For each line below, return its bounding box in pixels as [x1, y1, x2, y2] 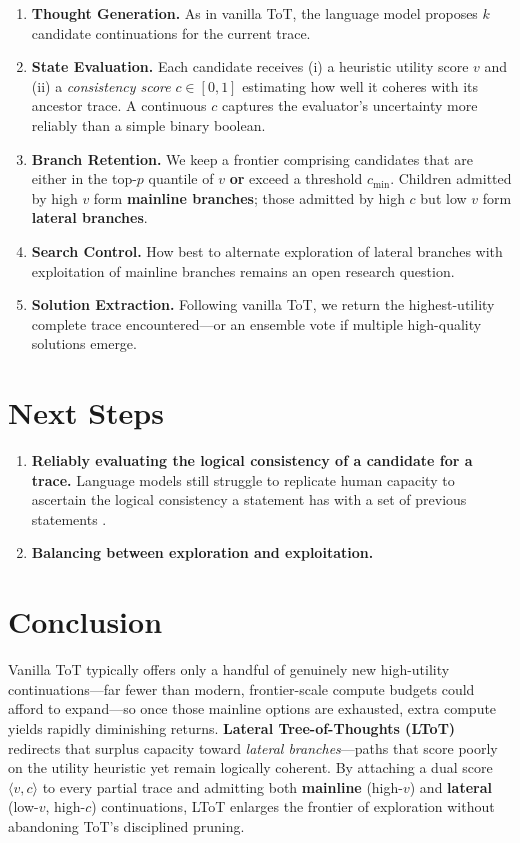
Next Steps [8, 392, 164, 433]
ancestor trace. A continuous [31, 95, 207, 116]
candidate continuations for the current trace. [31, 22, 311, 43]
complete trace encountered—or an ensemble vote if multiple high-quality [31, 313, 482, 334]
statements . [31, 508, 107, 529]
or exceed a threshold [229, 168, 363, 189]
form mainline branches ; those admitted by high [93, 187, 405, 208]
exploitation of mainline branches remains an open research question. [31, 260, 455, 281]
